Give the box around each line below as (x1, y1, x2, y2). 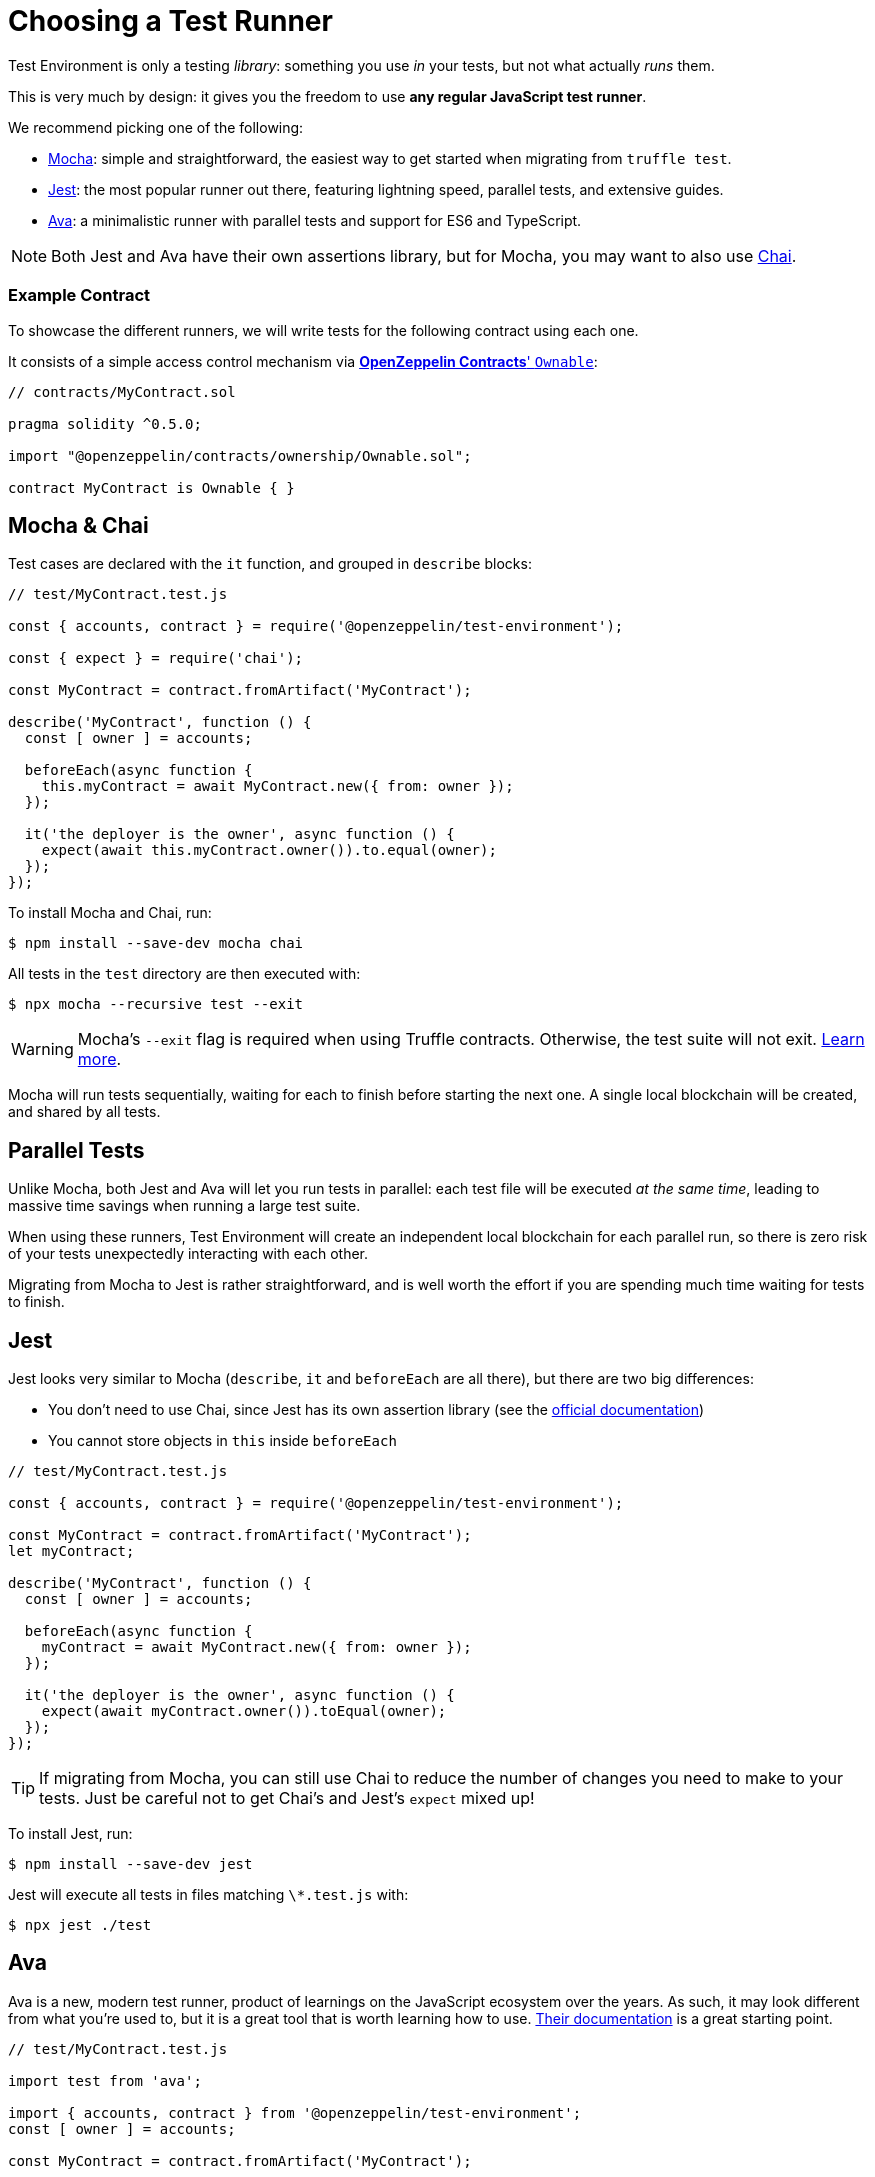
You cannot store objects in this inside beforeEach (48, 1432, 397, 1450)
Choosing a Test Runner (8, 4, 333, 38)
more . (77, 1049, 122, 1070)
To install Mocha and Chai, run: (8, 904, 212, 922)
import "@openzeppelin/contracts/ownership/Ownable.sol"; (8, 447, 472, 464)
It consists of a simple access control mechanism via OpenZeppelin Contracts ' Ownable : (8, 352, 598, 370)
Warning (11, 1039, 74, 1060)
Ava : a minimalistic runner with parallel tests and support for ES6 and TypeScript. (48, 211, 582, 229)
